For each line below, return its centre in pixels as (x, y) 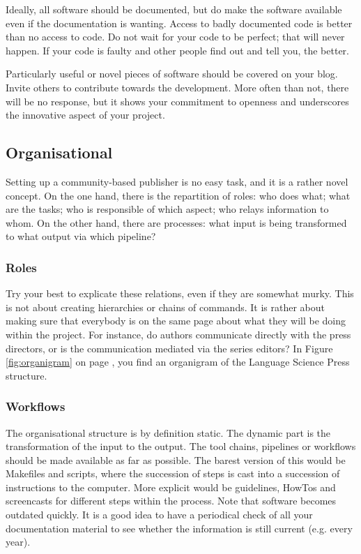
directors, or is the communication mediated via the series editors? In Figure (169, 348)
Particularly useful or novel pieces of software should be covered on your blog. (172, 74)
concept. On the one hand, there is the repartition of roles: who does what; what (178, 195)
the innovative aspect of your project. (85, 115)
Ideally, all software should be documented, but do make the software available (174, 9)
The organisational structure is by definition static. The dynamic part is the (168, 432)
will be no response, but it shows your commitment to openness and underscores (177, 101)
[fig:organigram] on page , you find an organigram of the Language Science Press (178, 362)
